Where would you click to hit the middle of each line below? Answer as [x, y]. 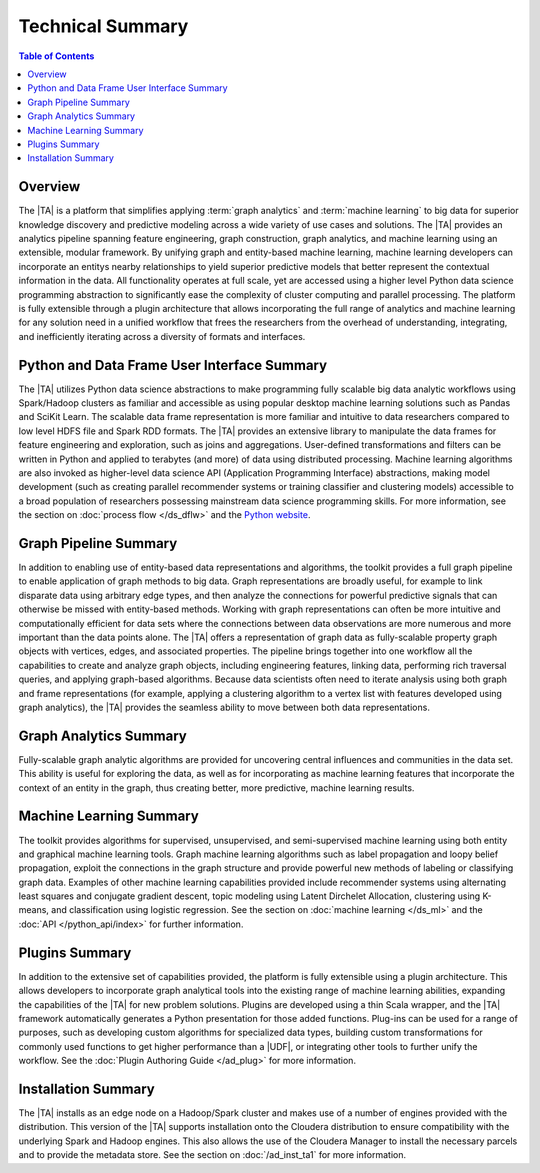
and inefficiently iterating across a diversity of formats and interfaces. [162, 336]
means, [34, 910]
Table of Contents [56, 56]
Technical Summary [103, 26]
